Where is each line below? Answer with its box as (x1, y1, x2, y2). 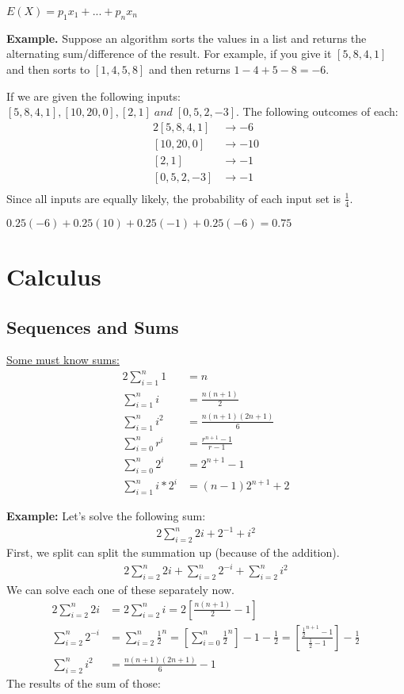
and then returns (148, 60, 231, 77)
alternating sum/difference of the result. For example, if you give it (6, 45, 332, 62)
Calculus (6, 259, 101, 292)
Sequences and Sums (6, 314, 179, 339)
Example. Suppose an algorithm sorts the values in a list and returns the (6, 29, 367, 46)
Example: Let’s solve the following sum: (6, 508, 206, 524)
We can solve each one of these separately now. (6, 581, 234, 597)
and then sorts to (6, 60, 90, 77)
